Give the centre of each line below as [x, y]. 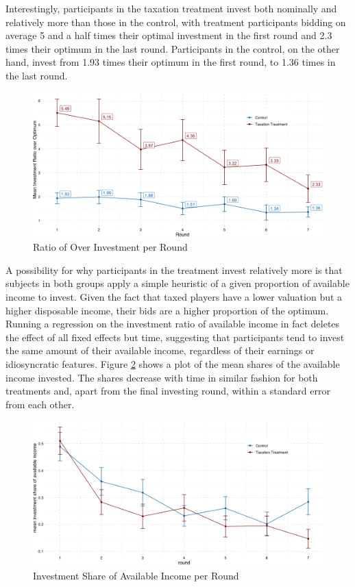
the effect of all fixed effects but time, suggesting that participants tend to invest [175, 337]
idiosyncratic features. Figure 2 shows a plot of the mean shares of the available [173, 363]
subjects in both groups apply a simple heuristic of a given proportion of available [177, 283]
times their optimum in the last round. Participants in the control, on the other [173, 48]
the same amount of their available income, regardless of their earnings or [160, 350]
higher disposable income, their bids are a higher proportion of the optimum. [167, 310]
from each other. [40, 404]
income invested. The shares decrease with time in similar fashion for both [162, 377]
